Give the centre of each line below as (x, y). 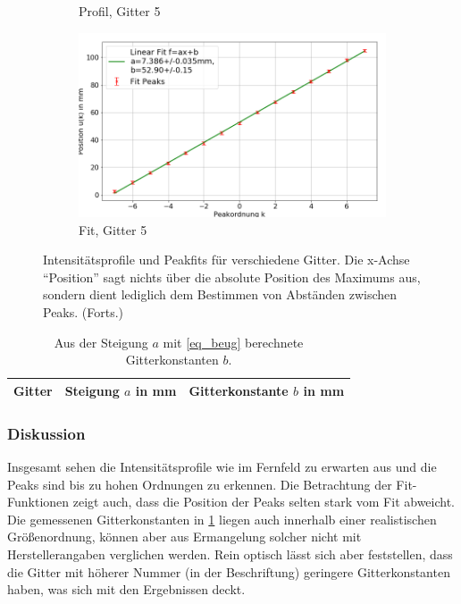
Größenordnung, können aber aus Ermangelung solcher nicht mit (184, 537)
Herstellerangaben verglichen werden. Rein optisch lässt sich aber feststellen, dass (230, 554)
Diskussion (46, 433)
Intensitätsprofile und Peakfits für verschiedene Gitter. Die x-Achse (226, 260)
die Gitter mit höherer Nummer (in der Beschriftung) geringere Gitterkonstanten (229, 571)
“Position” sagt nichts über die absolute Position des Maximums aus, (232, 277)
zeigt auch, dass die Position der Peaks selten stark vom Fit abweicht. (264, 502)
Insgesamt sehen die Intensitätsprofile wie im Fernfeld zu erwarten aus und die (222, 467)
